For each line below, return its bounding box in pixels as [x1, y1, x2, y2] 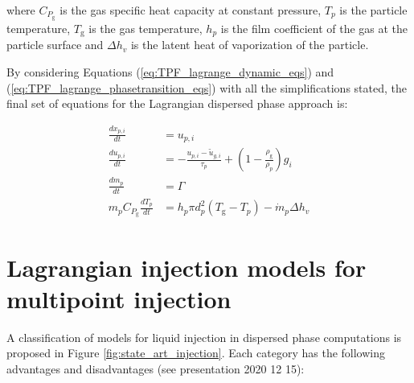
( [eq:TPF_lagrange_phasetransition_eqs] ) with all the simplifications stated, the [6, 79, 407, 96]
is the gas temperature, [88, 19, 203, 36]
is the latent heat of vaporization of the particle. [130, 36, 369, 53]
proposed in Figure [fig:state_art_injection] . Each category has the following [6, 344, 386, 361]
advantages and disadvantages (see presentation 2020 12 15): [6, 360, 305, 377]
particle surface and [6, 36, 104, 53]
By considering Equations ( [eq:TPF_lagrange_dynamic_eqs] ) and [6, 63, 334, 80]
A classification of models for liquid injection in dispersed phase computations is [6, 328, 402, 345]
